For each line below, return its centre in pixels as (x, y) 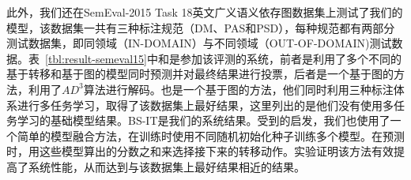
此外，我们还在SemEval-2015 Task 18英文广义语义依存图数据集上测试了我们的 (205, 12)
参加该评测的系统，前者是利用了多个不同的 (290, 58)
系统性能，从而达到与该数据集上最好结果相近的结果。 (166, 166)
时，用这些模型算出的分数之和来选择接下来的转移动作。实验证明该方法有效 (200, 151)
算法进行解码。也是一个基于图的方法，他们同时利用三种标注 (238, 89)
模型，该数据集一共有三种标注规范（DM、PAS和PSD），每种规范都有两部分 (201, 27)
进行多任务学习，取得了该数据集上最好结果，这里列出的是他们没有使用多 (205, 105)
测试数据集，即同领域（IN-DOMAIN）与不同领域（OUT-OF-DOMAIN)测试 (199, 43)
